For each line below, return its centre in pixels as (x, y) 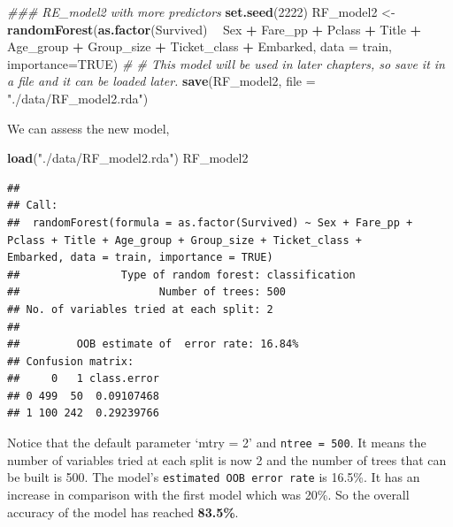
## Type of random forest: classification (181, 275)
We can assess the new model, (88, 128)
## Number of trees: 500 (146, 292)
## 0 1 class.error (83, 379)
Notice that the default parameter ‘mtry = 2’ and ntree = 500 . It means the (217, 443)
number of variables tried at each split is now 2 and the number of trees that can (227, 459)
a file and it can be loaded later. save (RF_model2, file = (161, 81)
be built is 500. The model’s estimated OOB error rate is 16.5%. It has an (214, 477)
